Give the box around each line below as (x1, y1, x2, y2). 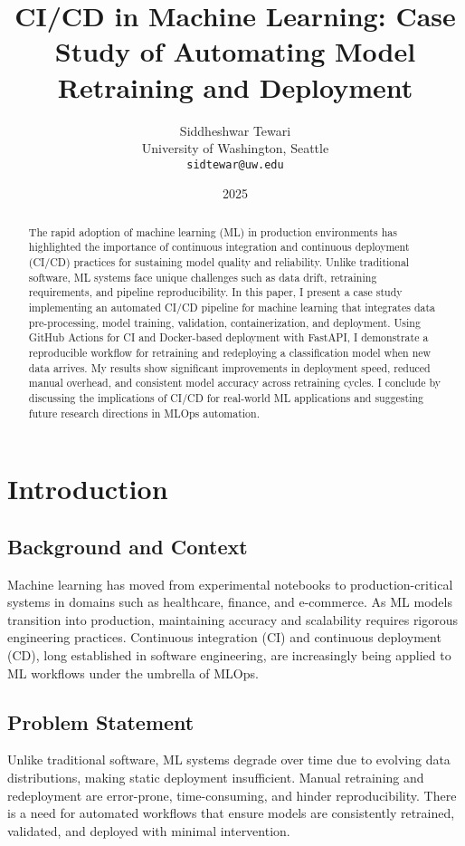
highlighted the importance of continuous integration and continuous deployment (28, 239, 410, 255)
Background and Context (7, 532, 248, 560)
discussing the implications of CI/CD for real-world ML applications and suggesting (28, 389, 424, 405)
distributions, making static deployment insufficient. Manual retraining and (7, 768, 424, 787)
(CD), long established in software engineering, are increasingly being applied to (7, 646, 451, 665)
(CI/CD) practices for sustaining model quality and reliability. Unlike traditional (28, 255, 410, 270)
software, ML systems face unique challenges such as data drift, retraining (28, 269, 377, 284)
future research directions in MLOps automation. (28, 405, 260, 420)
